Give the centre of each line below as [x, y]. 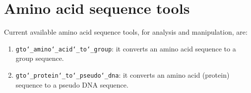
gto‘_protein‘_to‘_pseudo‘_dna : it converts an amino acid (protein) [123, 74]
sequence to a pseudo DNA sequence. [72, 84]
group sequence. [40, 58]
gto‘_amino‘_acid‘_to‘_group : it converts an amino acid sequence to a [126, 48]
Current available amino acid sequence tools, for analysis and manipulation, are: [126, 32]
